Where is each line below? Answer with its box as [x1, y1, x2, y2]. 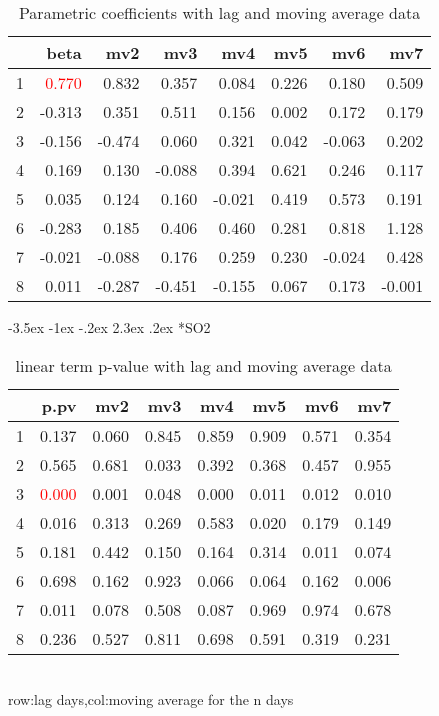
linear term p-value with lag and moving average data [15, 353, 392, 377]
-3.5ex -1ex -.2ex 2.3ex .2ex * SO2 [8, 317, 211, 337]
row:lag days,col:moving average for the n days [8, 689, 294, 710]
